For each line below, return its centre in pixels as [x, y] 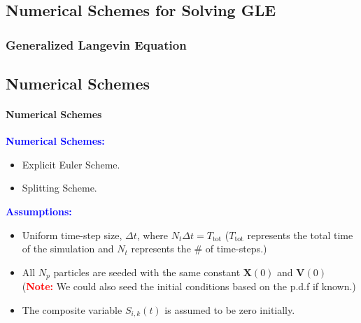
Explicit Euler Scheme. [71, 164]
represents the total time [300, 235]
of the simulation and [68, 249]
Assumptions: [39, 211]
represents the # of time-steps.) [199, 249]
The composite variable [72, 309]
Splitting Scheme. [59, 188]
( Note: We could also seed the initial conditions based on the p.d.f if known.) [189, 286]
